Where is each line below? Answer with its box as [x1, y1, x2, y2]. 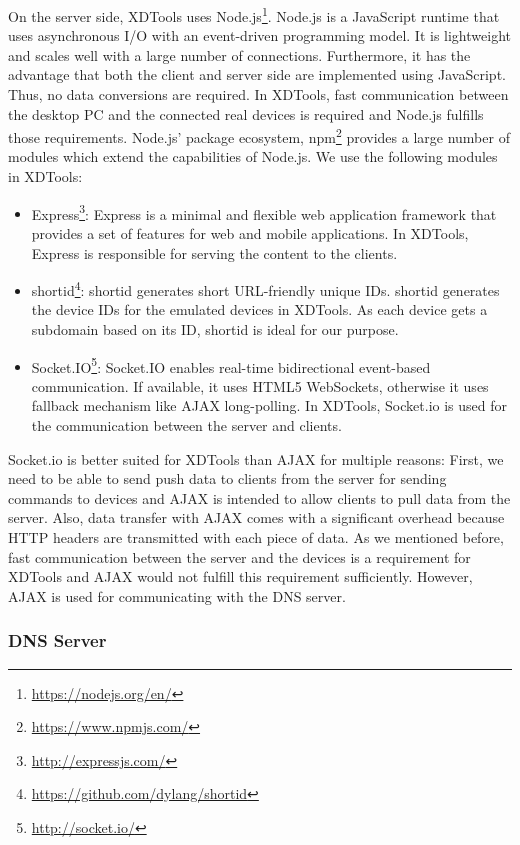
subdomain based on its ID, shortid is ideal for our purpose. [31, 318, 399, 339]
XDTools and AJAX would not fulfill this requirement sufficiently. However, [8, 566, 473, 587]
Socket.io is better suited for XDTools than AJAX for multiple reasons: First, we [8, 448, 504, 469]
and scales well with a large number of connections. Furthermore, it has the [8, 44, 471, 65]
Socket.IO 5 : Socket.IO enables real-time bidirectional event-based [31, 353, 431, 377]
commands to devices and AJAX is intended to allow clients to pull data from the [8, 487, 511, 508]
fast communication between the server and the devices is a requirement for [8, 546, 471, 567]
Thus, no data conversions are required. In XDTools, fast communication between [8, 84, 509, 105]
